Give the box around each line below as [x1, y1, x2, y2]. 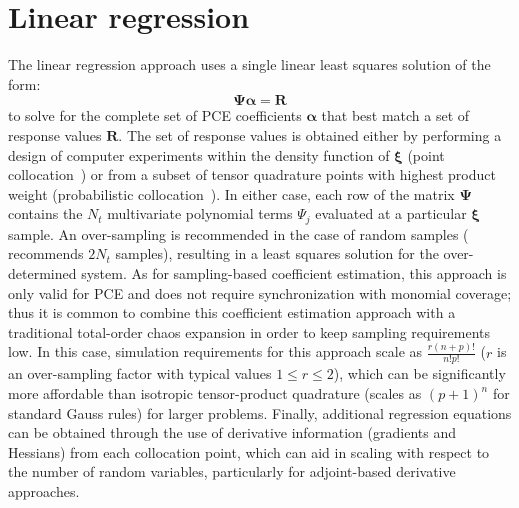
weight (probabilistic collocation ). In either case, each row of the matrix [8, 183, 455, 204]
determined [8, 262, 77, 283]
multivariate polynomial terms [107, 203, 293, 224]
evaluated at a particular [315, 203, 467, 224]
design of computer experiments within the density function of [8, 144, 390, 165]
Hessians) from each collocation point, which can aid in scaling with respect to [8, 441, 490, 462]
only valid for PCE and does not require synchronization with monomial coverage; [8, 282, 512, 303]
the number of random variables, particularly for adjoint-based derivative [8, 461, 456, 482]
